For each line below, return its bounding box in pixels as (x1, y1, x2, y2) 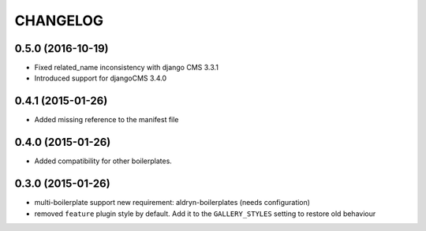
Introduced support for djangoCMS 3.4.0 (34, 73, 167, 83)
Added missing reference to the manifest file (34, 115, 179, 125)
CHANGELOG (14, 12, 104, 29)
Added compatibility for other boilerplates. (34, 156, 173, 166)
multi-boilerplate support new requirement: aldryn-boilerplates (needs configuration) (34, 198, 311, 207)
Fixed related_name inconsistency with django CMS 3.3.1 (34, 63, 219, 73)
